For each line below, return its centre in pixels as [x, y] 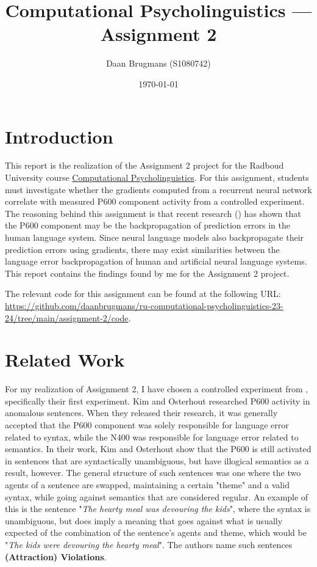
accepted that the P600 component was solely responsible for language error [147, 425]
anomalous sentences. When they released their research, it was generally [141, 413]
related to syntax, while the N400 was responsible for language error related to [152, 437]
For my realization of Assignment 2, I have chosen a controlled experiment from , [157, 389]
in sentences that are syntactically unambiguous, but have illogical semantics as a [157, 460]
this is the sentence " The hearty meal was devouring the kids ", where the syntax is [158, 509]
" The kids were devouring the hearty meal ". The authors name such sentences [149, 544]
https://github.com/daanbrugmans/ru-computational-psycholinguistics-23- [144, 305]
